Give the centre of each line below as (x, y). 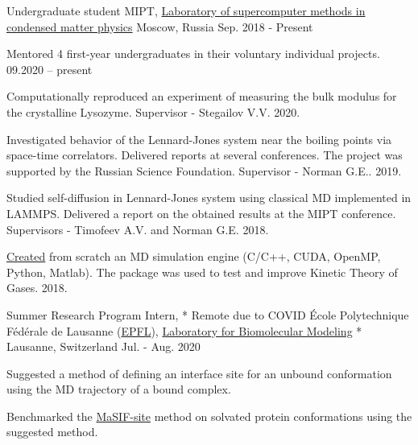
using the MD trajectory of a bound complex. (119, 389)
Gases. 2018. (37, 288)
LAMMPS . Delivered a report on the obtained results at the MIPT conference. (201, 213)
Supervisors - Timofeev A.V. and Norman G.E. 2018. (138, 229)
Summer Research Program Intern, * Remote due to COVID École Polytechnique (208, 314)
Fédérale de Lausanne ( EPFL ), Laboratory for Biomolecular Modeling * (184, 330)
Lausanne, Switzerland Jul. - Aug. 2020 (103, 346)
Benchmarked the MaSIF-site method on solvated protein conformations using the (209, 416)
